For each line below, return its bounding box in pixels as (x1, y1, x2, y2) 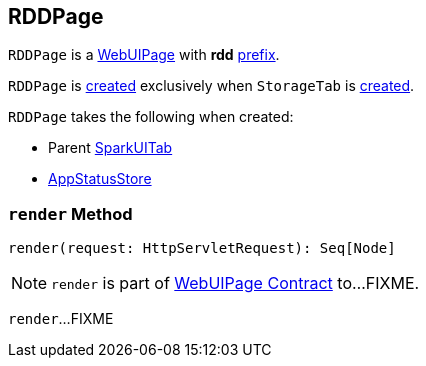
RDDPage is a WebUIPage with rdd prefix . (8, 46, 280, 64)
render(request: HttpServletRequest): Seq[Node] (8, 240, 396, 257)
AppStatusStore (48, 170, 152, 188)
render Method (8, 203, 133, 224)
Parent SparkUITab (48, 139, 173, 157)
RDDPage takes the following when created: (8, 108, 294, 126)
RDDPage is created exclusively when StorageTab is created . (8, 77, 415, 95)
